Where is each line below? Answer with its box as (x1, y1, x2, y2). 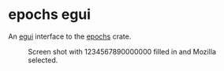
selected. (28, 55, 58, 65)
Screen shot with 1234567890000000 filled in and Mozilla (28, 47, 217, 56)
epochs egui (8, 6, 91, 24)
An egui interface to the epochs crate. (8, 32, 132, 41)
